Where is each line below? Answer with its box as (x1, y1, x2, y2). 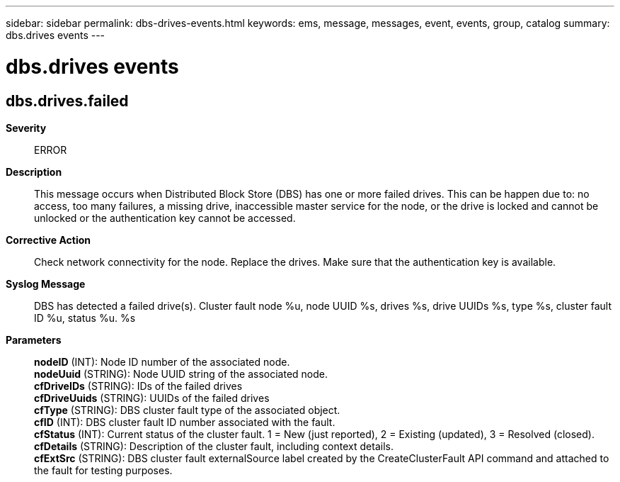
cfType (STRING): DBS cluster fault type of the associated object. (34, 403, 340, 416)
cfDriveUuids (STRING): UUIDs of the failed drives (34, 391, 270, 404)
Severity (6, 121, 47, 134)
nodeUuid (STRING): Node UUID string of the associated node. (34, 367, 328, 380)
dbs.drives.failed (6, 91, 129, 110)
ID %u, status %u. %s (34, 311, 136, 324)
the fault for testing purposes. (34, 464, 173, 476)
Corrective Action (6, 233, 91, 246)
